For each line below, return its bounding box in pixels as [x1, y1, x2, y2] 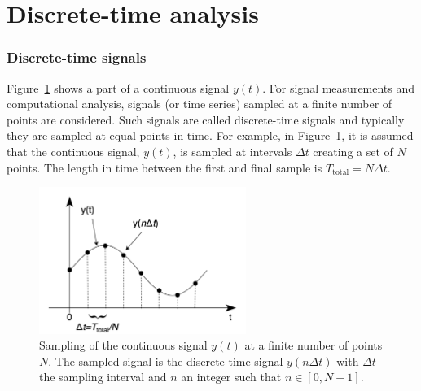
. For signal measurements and [262, 79, 415, 96]
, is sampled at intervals [173, 142, 292, 159]
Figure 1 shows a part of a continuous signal [7, 79, 230, 96]
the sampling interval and [39, 368, 167, 385]
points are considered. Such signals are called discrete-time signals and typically [7, 111, 405, 128]
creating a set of [313, 142, 393, 159]
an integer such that [181, 368, 282, 385]
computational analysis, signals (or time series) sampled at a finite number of [7, 95, 392, 112]
